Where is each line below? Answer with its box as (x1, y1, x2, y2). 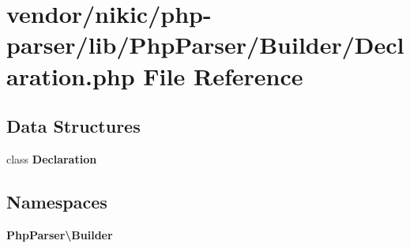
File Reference (143, 59, 303, 92)
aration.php (6, 59, 135, 92)
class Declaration (6, 150, 97, 167)
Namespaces (6, 189, 107, 213)
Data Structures (6, 114, 141, 138)
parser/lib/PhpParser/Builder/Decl (6, 28, 404, 61)
